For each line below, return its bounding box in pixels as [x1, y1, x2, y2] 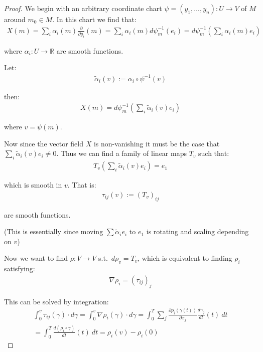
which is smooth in [4, 180, 62, 190]
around [4, 14, 26, 24]
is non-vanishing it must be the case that [93, 138, 220, 148]
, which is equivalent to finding [138, 253, 232, 263]
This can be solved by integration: [4, 296, 109, 306]
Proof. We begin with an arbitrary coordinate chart [4, 3, 162, 13]
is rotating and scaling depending [146, 226, 249, 237]
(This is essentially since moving [4, 226, 103, 237]
